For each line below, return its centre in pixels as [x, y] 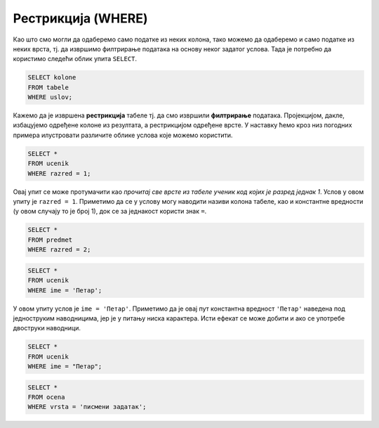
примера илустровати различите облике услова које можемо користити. [123, 135]
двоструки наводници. [47, 328]
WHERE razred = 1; [59, 173]
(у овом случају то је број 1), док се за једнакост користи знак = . [110, 212]
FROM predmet [50, 240]
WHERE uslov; [50, 97]
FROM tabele [48, 87]
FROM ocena [46, 397]
